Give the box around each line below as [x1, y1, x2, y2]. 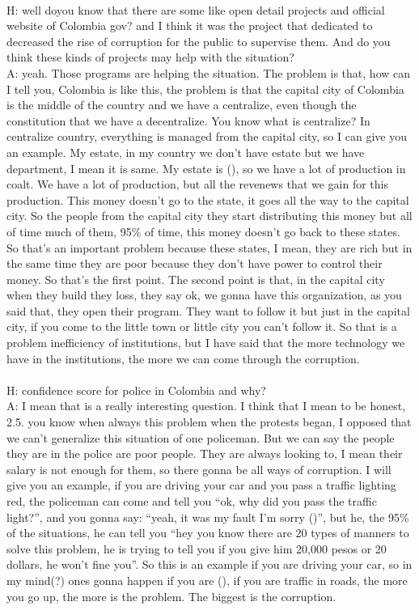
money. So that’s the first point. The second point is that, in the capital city [6, 270, 385, 287]
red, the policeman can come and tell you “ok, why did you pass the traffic [6, 493, 377, 509]
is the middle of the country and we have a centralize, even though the [6, 96, 357, 113]
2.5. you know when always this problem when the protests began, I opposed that [6, 413, 412, 430]
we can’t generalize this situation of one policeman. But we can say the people [6, 429, 395, 446]
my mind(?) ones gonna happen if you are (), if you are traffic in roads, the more [6, 571, 408, 588]
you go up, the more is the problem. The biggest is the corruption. [6, 587, 336, 604]
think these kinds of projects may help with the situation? [6, 49, 294, 66]
